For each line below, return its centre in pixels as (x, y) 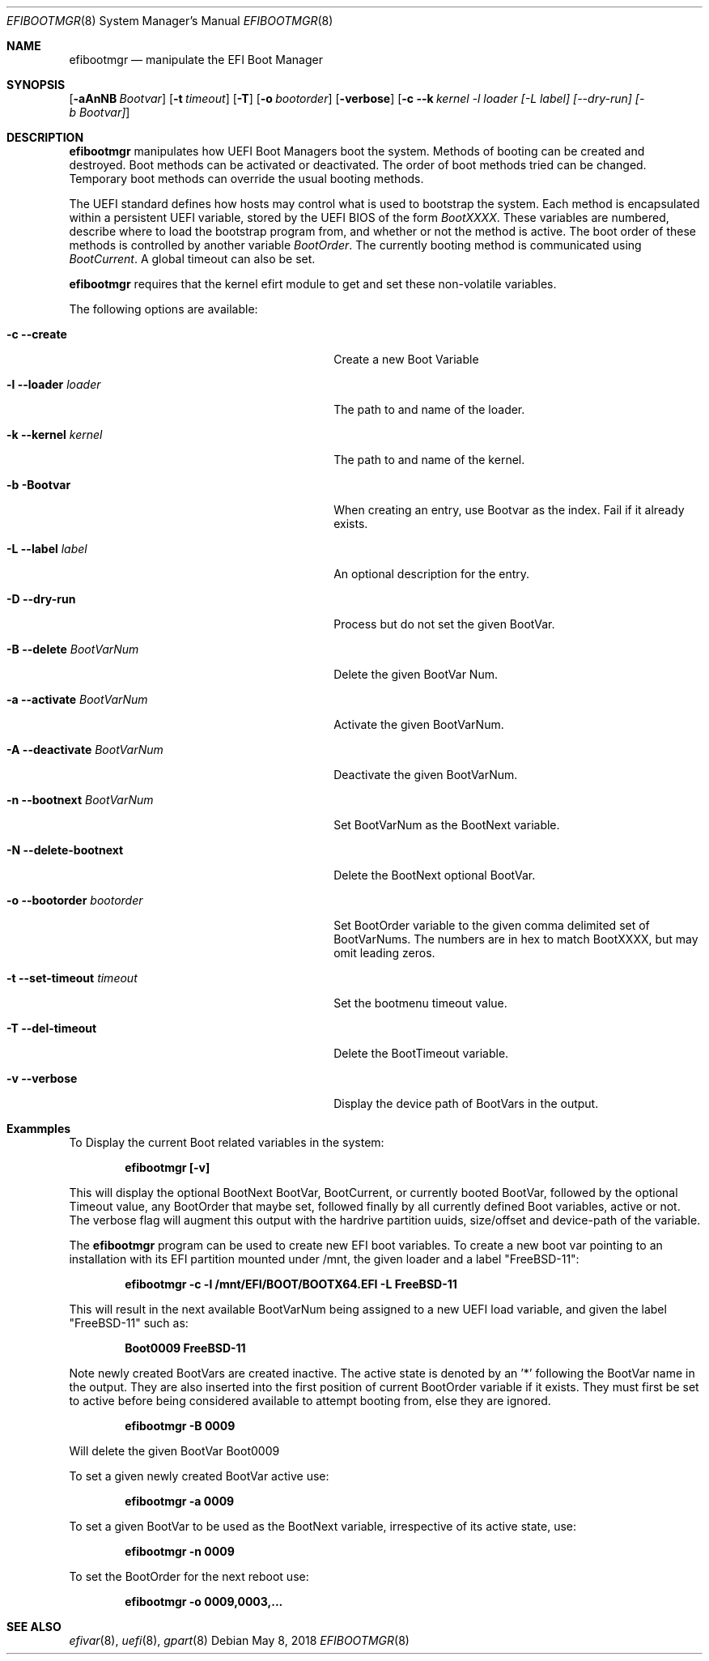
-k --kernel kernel (55, 434)
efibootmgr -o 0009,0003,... (204, 1601)
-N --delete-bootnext (65, 850)
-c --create (37, 334)
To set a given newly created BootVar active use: (199, 1476)
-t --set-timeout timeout (72, 978)
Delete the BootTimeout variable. (421, 1053)
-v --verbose (42, 1078)
